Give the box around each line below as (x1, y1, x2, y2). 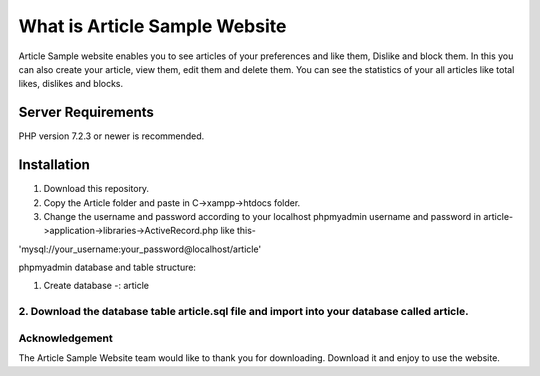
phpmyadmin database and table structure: (18, 261, 197, 274)
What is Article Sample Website (18, 15, 287, 37)
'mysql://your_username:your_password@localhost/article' (18, 243, 262, 255)
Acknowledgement (18, 331, 114, 345)
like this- (220, 225, 257, 237)
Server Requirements (18, 104, 155, 121)
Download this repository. (43, 183, 150, 195)
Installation (18, 156, 90, 174)
